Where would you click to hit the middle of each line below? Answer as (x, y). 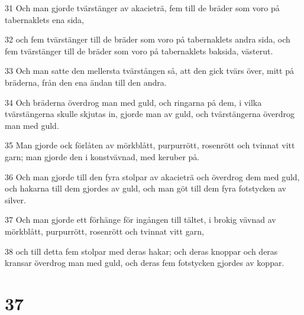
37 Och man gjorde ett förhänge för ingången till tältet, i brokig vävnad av (140, 220)
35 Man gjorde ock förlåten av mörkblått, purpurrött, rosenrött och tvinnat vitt (150, 145)
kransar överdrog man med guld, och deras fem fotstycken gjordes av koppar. (145, 263)
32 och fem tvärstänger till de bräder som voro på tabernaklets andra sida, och (148, 39)
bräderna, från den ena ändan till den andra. (86, 82)
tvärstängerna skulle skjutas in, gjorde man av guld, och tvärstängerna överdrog (150, 114)
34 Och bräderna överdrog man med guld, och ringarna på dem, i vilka (133, 102)
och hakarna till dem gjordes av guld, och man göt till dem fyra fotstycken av (145, 188)
